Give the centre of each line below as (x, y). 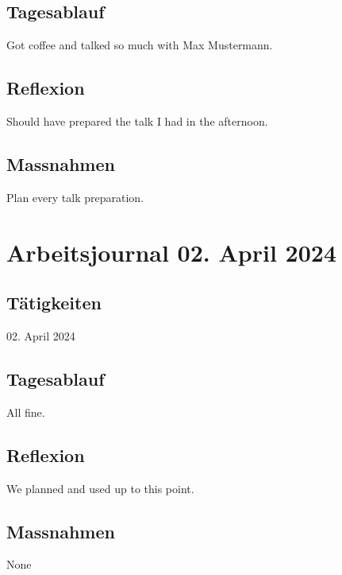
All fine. (26, 412)
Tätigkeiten (54, 303)
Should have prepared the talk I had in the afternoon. (137, 121)
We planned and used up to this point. (100, 488)
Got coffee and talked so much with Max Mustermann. (140, 45)
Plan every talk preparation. (75, 197)
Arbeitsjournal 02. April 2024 (171, 252)
